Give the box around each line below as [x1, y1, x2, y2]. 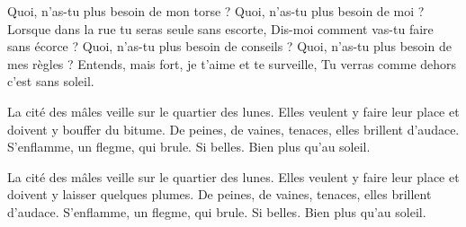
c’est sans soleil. [7, 72, 94, 91]
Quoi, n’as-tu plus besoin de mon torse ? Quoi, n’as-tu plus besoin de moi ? [7, 2, 425, 20]
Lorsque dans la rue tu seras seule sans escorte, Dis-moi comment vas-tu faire [7, 19, 434, 38]
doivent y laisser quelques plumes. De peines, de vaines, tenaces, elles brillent [7, 185, 432, 204]
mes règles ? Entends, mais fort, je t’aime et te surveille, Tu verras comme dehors [7, 54, 457, 73]
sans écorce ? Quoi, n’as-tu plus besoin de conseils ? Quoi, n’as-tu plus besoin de [7, 37, 452, 56]
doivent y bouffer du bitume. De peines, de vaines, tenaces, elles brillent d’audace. [7, 119, 460, 138]
